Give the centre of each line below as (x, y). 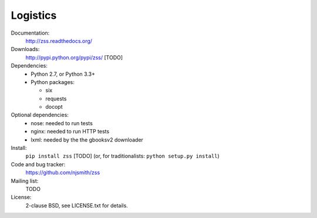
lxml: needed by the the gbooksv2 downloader (87, 140)
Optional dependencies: (40, 115)
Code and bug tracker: (38, 164)
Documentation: (30, 33)
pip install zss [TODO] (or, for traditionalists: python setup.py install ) (122, 156)
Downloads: (25, 49)
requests (56, 98)
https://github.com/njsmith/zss (63, 173)
